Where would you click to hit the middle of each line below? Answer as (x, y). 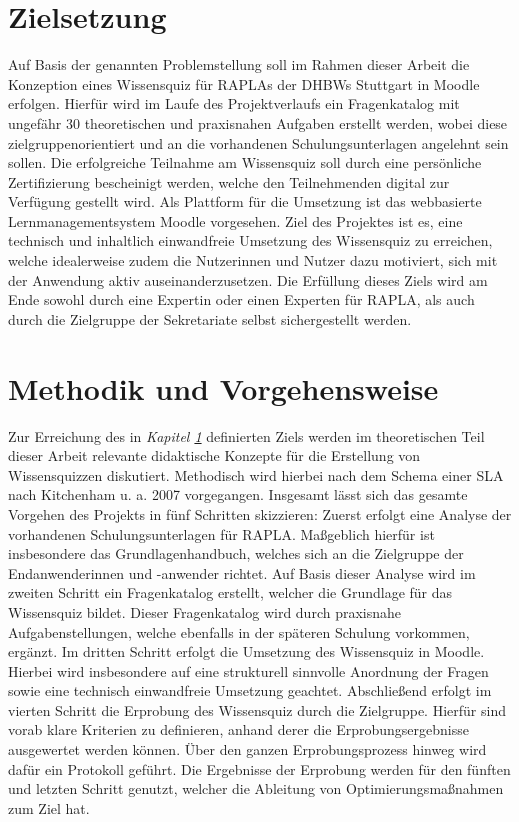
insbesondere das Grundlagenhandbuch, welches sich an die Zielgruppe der (236, 553)
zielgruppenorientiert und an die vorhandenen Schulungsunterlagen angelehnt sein (258, 142)
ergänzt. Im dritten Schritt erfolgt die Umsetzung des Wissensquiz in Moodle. (246, 651)
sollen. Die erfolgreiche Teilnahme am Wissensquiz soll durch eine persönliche (245, 162)
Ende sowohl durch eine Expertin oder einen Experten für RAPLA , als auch (241, 299)
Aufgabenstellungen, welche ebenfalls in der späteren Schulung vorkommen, (239, 631)
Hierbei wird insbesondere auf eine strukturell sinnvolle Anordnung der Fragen (248, 670)
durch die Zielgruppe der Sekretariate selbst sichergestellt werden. (210, 318)
